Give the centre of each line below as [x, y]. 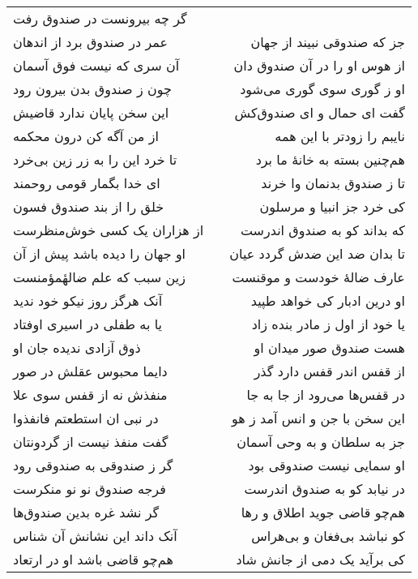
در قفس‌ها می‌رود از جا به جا [326, 395]
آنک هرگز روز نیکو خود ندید [88, 300]
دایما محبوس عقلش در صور [90, 371]
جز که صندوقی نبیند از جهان [328, 42]
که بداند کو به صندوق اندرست [322, 230]
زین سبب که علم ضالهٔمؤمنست [99, 277]
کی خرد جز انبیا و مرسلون [332, 206]
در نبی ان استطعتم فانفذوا [86, 418]
